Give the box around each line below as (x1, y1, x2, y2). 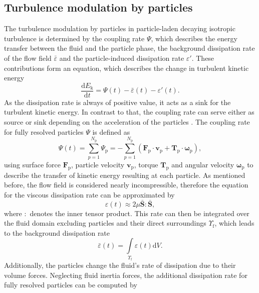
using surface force (4, 159, 61, 169)
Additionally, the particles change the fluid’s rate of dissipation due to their (4, 260, 236, 270)
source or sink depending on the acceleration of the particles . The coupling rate (4, 117, 250, 127)
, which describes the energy (151, 33, 237, 43)
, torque (134, 159, 158, 169)
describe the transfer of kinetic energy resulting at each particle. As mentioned (4, 169, 245, 180)
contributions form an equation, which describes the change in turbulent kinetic (4, 62, 249, 73)
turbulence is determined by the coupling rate (4, 33, 145, 43)
